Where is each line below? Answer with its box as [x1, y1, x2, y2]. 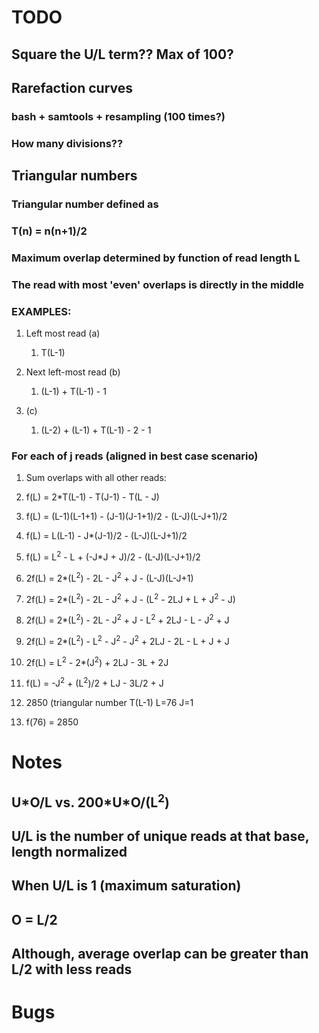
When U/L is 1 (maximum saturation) [11, 877, 242, 895]
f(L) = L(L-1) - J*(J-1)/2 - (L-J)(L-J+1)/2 [25, 530, 188, 542]
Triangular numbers [11, 167, 138, 185]
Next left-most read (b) [25, 366, 121, 378]
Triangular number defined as [11, 197, 159, 211]
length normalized [11, 844, 128, 861]
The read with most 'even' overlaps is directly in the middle [11, 277, 305, 291]
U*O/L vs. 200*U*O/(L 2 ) [11, 791, 170, 811]
